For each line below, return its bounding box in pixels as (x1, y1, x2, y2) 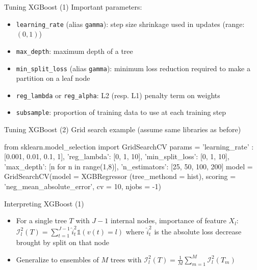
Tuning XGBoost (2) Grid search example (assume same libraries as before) (4, 124, 241, 135)
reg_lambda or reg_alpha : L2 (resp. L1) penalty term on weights (16, 89, 220, 100)
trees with (110, 254, 142, 264)
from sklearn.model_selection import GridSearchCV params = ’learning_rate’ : (4, 141, 254, 152)
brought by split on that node (16, 237, 109, 248)
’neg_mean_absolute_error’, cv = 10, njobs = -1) (4, 181, 161, 192)
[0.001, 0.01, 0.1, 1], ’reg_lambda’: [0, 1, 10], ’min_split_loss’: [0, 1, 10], (4, 151, 229, 162)
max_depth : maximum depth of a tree (16, 45, 133, 56)
